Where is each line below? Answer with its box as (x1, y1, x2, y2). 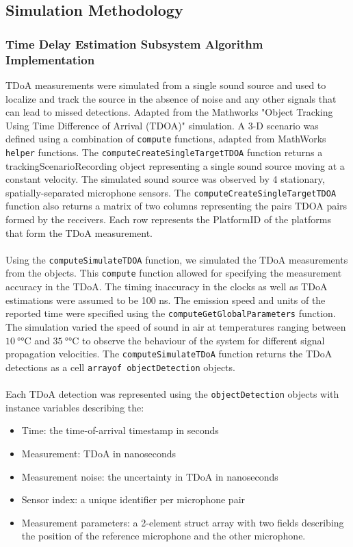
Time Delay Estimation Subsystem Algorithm (5, 35, 263, 52)
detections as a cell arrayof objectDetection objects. (5, 359, 235, 374)
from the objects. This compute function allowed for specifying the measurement (5, 266, 342, 280)
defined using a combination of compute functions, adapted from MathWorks (5, 131, 326, 146)
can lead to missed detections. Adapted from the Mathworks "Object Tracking (5, 105, 333, 119)
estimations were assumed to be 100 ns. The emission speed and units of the (5, 292, 326, 307)
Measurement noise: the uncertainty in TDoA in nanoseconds (21, 469, 278, 483)
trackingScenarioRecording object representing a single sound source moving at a (5, 158, 345, 173)
